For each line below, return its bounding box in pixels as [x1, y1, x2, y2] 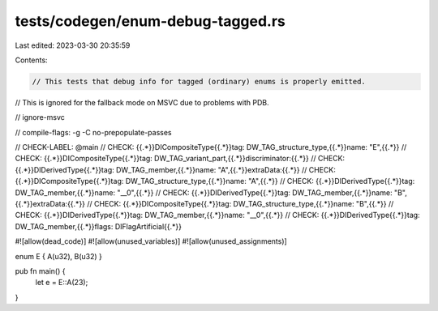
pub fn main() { [15, 266, 66, 275]
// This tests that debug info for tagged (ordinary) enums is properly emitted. [32, 77, 367, 86]
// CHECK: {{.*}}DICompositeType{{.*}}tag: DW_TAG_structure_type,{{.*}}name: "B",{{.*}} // [86, 199, 394, 209]
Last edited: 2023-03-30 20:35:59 [15, 40, 131, 50]
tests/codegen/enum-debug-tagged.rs [15, 12, 286, 30]
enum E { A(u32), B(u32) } [15, 251, 103, 261]
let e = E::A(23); [35, 278, 88, 288]
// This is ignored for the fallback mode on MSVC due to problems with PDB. [15, 97, 269, 107]
